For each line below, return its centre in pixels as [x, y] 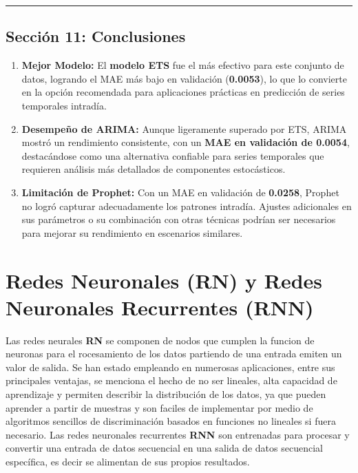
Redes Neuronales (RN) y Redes [164, 280]
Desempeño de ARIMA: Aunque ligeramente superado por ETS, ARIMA [184, 128]
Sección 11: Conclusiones [96, 36]
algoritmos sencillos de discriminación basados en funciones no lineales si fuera [171, 421]
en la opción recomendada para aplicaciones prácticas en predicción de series [183, 92]
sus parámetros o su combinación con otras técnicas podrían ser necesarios [179, 219]
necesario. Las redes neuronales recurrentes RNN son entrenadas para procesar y [178, 434]
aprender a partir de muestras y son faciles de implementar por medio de [159, 407]
